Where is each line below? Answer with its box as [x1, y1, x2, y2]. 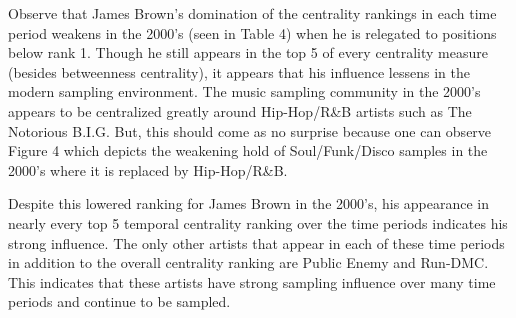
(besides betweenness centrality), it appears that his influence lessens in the [8, 61, 470, 82]
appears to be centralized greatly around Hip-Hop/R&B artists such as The [8, 100, 472, 121]
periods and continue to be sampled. [8, 291, 231, 312]
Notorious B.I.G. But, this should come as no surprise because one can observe [8, 120, 492, 141]
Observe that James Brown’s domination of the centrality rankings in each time [8, 3, 497, 23]
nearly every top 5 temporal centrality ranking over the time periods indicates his [8, 212, 508, 233]
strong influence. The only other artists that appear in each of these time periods [8, 232, 505, 253]
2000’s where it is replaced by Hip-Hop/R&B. [8, 159, 288, 180]
